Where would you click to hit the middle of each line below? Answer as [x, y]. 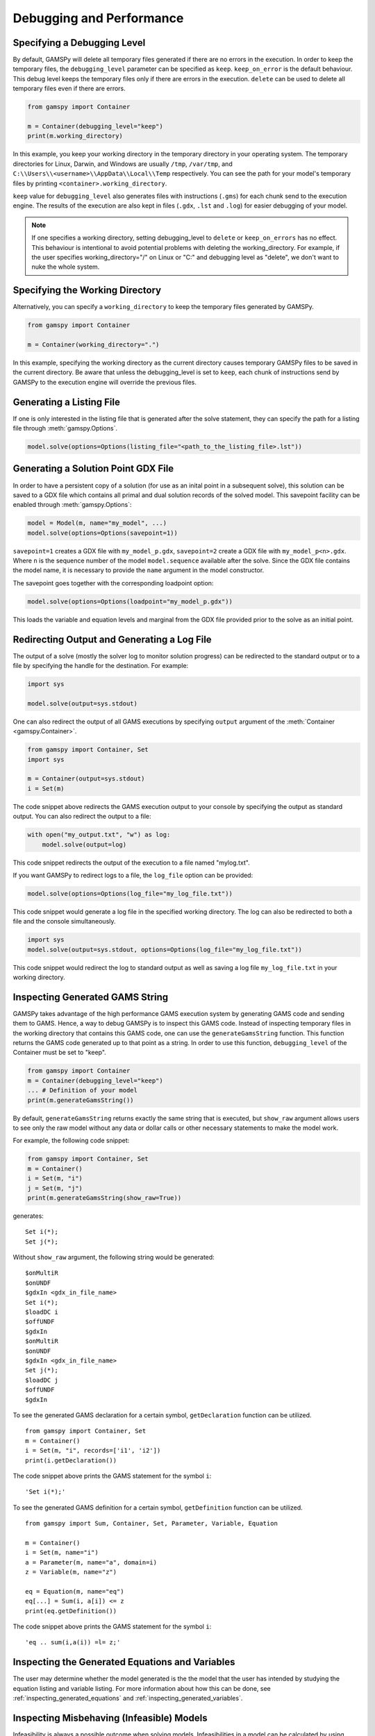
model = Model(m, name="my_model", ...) [97, 523]
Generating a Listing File [67, 402]
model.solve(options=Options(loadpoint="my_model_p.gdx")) [130, 601]
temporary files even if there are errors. [69, 89]
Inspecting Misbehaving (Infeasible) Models [110, 1718]
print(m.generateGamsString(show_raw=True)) [105, 1197]
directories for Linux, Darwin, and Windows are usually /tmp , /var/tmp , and [123, 164]
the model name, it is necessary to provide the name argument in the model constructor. [139, 570]
